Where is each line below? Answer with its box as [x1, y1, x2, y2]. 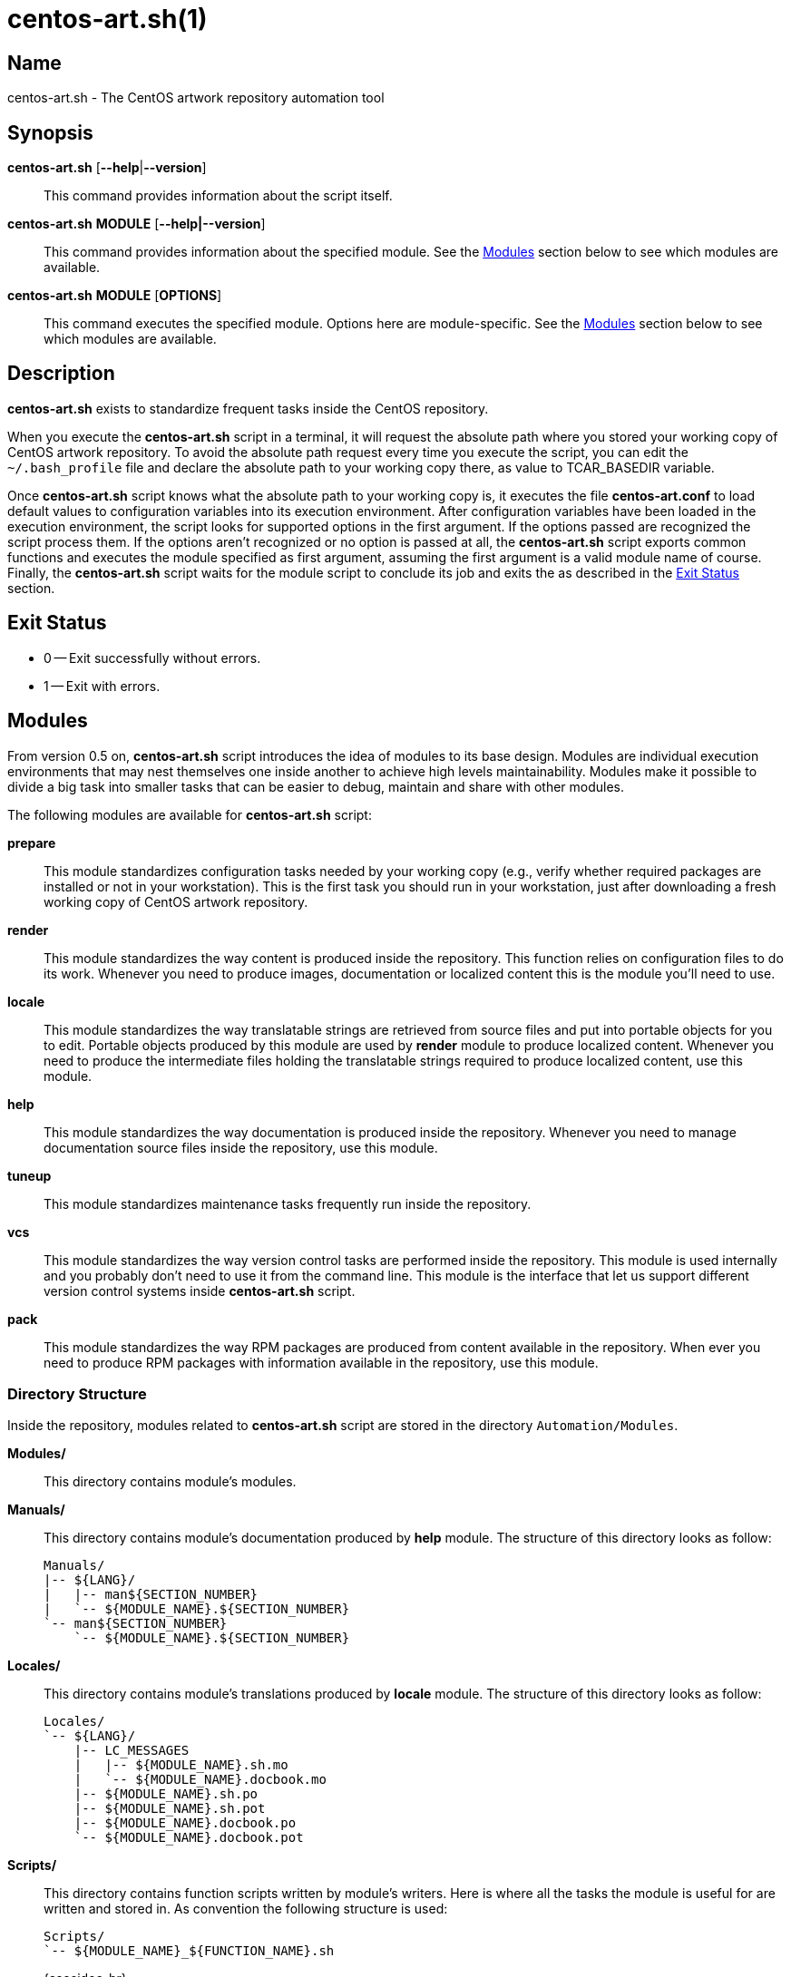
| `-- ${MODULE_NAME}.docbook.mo [73, 1772, 327, 1787]
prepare [7, 834, 56, 851]
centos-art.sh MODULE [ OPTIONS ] [7, 287, 222, 304]
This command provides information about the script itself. [44, 188, 393, 204]
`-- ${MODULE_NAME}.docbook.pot [73, 1830, 304, 1846]
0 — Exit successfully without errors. [44, 649, 261, 666]
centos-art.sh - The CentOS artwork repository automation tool [7, 90, 385, 106]
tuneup [7, 1167, 52, 1183]
